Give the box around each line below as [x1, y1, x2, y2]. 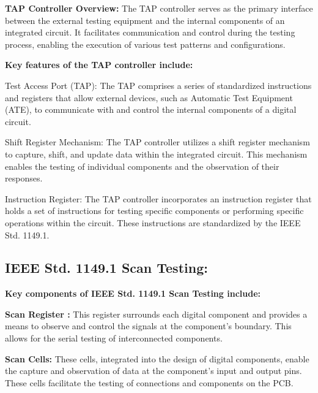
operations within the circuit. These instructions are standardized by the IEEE [5, 216, 301, 229]
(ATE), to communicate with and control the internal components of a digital [5, 103, 297, 116]
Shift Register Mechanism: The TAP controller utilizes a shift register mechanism [5, 135, 310, 148]
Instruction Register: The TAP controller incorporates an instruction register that [5, 192, 312, 205]
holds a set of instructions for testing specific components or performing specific [5, 204, 304, 217]
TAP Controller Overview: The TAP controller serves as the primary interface [5, 2, 313, 14]
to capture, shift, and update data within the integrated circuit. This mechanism [5, 147, 308, 160]
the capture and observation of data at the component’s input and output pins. [5, 364, 302, 377]
